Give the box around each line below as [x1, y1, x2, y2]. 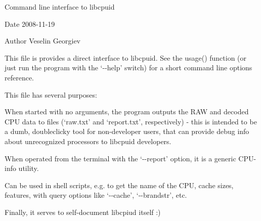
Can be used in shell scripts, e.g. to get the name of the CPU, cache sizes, [5, 180, 234, 190]
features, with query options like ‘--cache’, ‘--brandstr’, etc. [5, 190, 187, 200]
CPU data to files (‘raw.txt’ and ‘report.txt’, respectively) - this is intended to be [5, 116, 257, 126]
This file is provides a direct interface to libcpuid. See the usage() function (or [5, 52, 247, 63]
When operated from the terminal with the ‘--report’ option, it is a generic [5, 153, 236, 163]
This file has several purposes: [5, 89, 97, 100]
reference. [5, 72, 34, 82]
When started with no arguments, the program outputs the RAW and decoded [5, 106, 249, 117]
